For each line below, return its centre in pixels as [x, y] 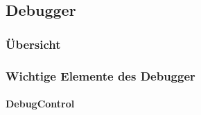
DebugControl [40, 104]
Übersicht [33, 44]
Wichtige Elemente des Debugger [101, 75]
